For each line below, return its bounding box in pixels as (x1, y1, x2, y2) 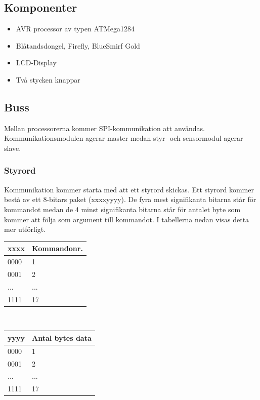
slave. (4, 142, 21, 153)
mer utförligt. (4, 224, 46, 234)
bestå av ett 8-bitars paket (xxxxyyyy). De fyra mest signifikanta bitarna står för (4, 194, 256, 205)
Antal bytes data (32, 332, 92, 343)
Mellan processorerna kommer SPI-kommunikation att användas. (4, 123, 205, 133)
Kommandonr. (32, 243, 83, 254)
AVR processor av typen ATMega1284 (16, 23, 135, 34)
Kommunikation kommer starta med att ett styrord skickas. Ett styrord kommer (4, 184, 254, 194)
